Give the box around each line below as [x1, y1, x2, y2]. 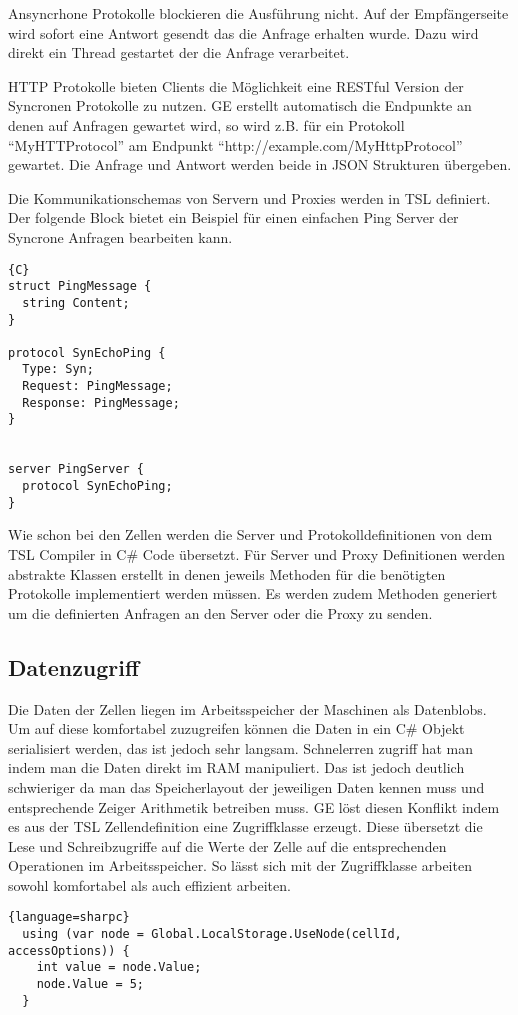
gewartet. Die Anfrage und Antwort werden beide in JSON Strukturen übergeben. [8, 154, 512, 175]
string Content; [22, 295, 130, 310]
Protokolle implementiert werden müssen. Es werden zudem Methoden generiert [8, 583, 498, 604]
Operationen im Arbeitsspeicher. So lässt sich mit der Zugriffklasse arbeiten [8, 855, 472, 876]
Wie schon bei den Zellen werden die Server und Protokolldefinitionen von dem [8, 524, 493, 545]
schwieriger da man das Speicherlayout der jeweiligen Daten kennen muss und [8, 776, 485, 797]
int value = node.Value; [36, 960, 202, 975]
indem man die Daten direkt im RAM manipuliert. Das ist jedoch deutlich [8, 757, 465, 778]
